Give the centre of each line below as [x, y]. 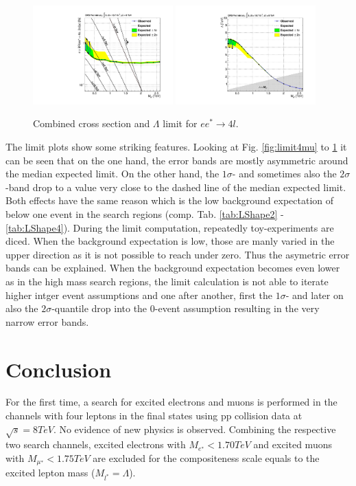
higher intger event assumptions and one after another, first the [139, 295]
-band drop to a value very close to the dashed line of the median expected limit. [176, 187]
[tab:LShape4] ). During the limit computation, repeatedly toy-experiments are [170, 227]
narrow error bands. [47, 321]
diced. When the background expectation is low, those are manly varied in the [170, 241]
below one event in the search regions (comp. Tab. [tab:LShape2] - [145, 213]
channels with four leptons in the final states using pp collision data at [154, 416]
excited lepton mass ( [50, 473]
